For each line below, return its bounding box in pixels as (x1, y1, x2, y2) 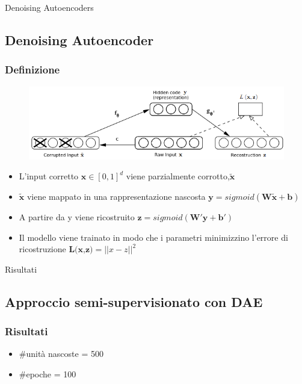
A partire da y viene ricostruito (19, 211, 135, 223)
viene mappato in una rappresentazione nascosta (26, 190, 206, 203)
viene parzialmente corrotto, (126, 170, 230, 182)
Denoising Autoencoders (5, 1, 94, 13)
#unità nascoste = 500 (19, 347, 103, 360)
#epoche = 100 (19, 367, 76, 380)
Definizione (5, 62, 60, 77)
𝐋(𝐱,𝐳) (69, 246, 93, 255)
